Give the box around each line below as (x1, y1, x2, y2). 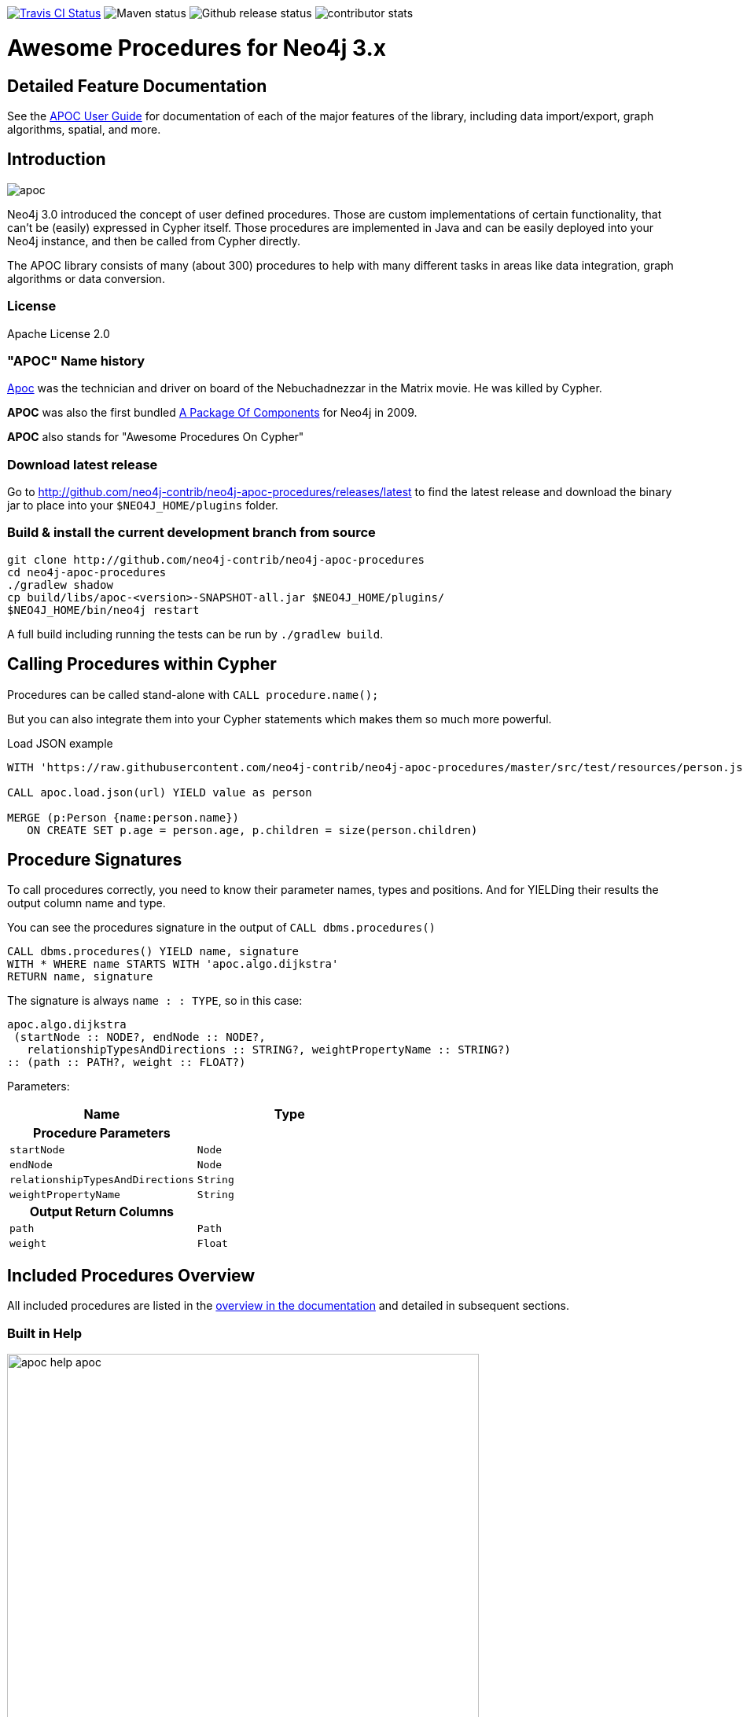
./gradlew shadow (7, 578, 113, 591)
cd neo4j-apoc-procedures (7, 565, 167, 579)
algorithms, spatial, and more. (7, 122, 161, 136)
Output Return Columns (29, 1204, 175, 1220)
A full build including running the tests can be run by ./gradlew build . (7, 627, 384, 641)
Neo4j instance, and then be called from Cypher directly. (7, 233, 301, 248)
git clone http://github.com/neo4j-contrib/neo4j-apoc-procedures (7, 553, 425, 566)
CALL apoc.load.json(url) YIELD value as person (7, 785, 312, 799)
